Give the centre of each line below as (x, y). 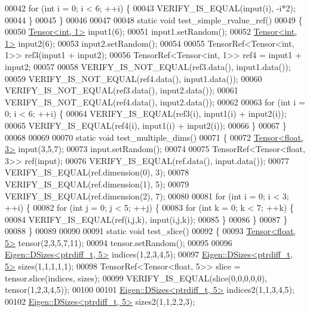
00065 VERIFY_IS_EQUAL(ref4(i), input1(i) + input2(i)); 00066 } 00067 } (146, 125)
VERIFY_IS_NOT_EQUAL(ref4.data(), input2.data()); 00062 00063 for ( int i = (155, 102)
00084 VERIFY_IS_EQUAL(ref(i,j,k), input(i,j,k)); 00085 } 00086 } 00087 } (146, 219)
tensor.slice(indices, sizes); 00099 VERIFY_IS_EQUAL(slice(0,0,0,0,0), (136, 278)
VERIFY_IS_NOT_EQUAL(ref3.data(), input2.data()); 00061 (122, 90)
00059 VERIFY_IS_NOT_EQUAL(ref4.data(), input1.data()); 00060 (133, 78)
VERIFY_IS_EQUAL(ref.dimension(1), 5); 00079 (97, 184)
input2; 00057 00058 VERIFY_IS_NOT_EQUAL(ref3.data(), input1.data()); (148, 66)
